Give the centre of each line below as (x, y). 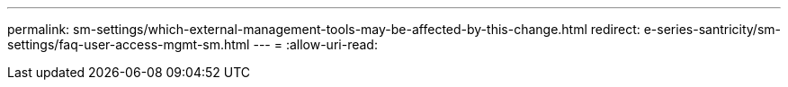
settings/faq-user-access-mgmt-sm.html (129, 44)
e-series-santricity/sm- (712, 29)
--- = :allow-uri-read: (315, 44)
